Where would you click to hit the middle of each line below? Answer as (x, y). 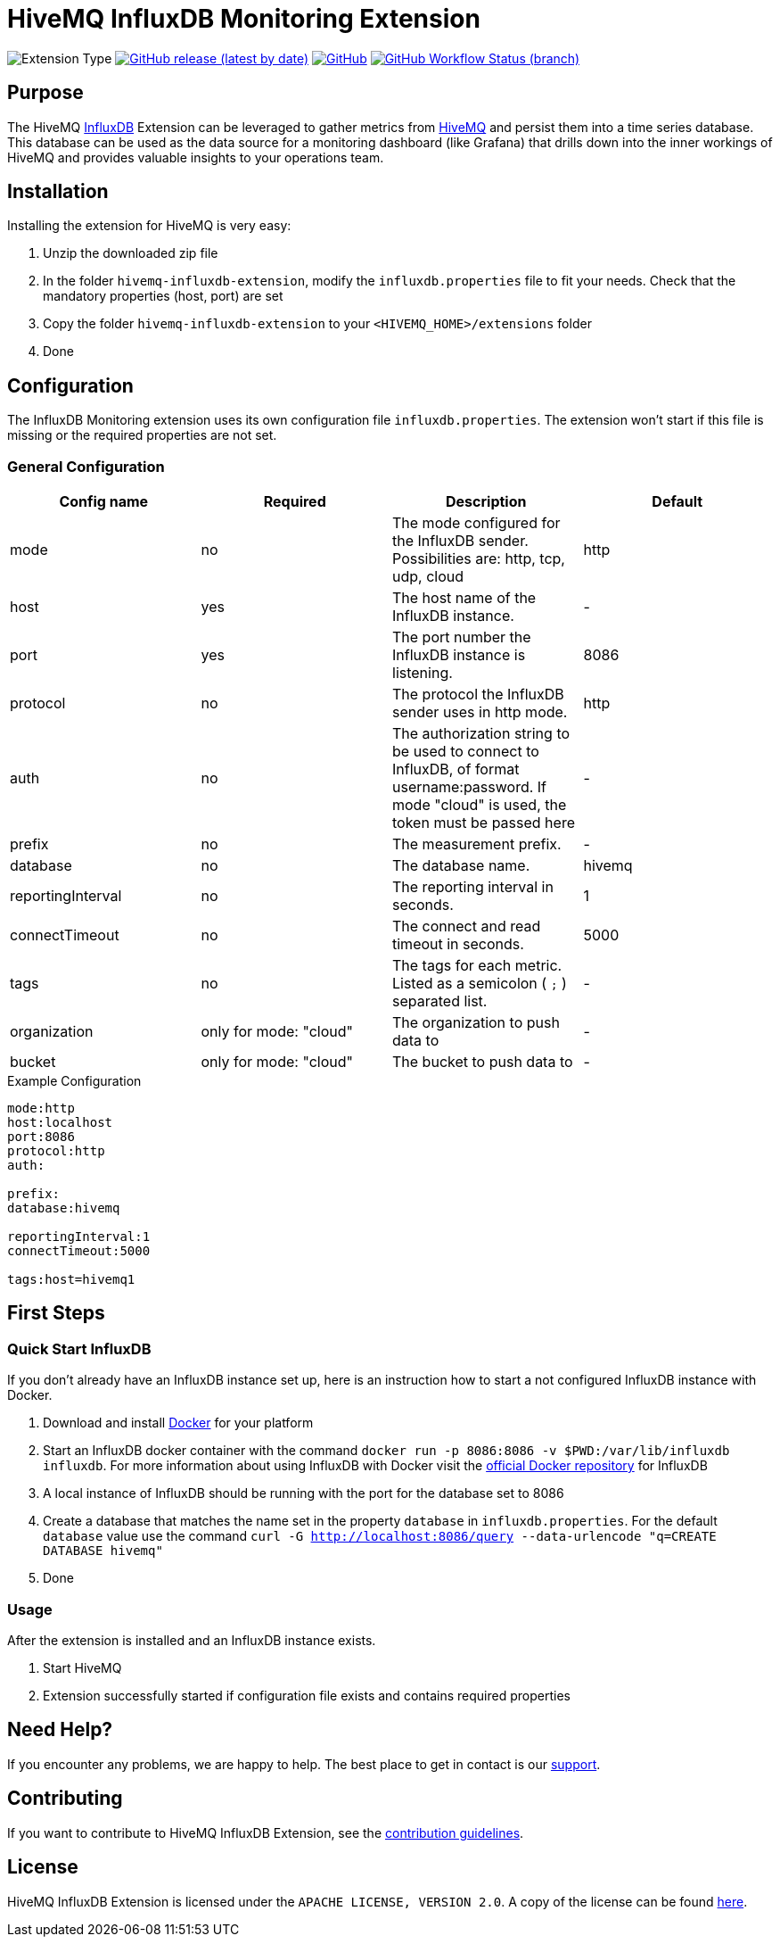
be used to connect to (466, 752)
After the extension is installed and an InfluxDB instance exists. (192, 1640)
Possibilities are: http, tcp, (479, 559)
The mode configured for (476, 523)
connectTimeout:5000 (79, 1251)
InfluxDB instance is (459, 655)
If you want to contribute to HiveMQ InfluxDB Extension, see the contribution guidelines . (266, 1832)
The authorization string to (481, 734)
